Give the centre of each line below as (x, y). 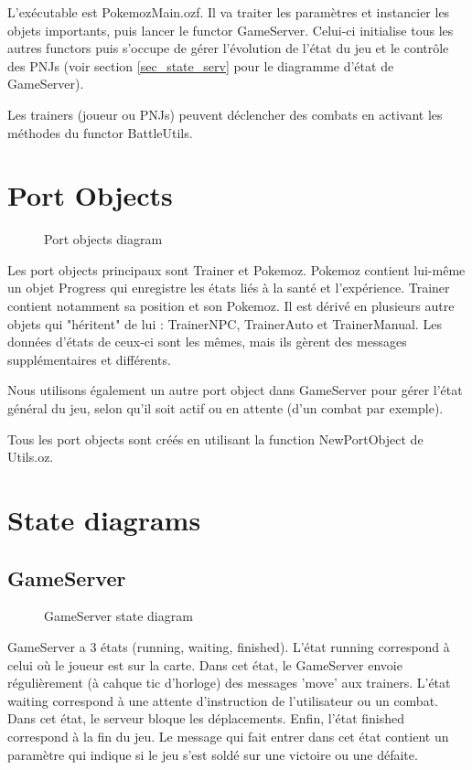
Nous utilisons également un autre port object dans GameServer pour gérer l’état (235, 390)
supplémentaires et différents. (89, 359)
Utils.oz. (31, 457)
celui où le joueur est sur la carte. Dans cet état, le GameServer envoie (205, 664)
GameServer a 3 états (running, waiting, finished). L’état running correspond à (229, 646)
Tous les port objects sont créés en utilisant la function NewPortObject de (215, 438)
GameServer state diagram (118, 616)
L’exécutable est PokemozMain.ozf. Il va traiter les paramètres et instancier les (229, 12)
